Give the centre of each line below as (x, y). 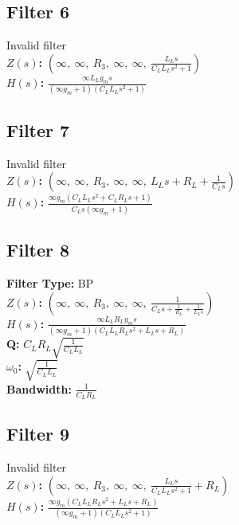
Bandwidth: (39, 388)
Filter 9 (38, 434)
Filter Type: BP (50, 283)
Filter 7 (38, 129)
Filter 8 (38, 250)
